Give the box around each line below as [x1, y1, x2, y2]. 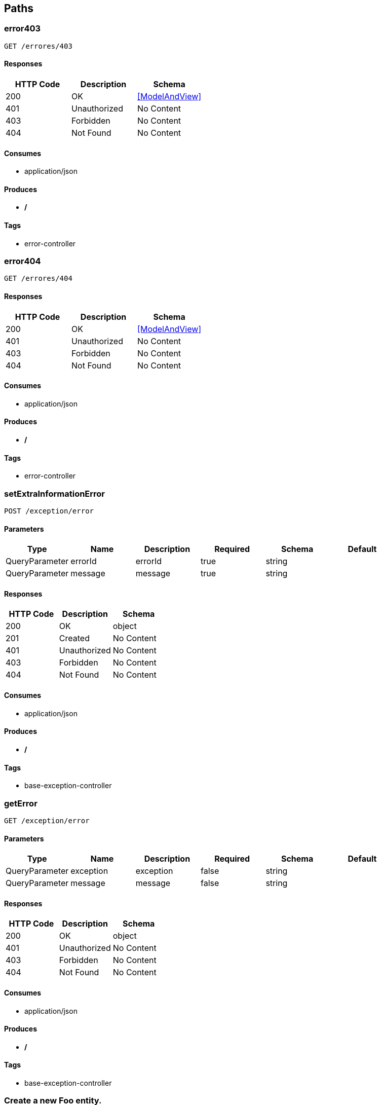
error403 [4, 23, 41, 34]
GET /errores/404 [4, 274, 72, 283]
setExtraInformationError [4, 488, 105, 499]
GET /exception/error [4, 816, 90, 825]
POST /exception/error [4, 507, 94, 515]
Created [59, 633, 90, 644]
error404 [4, 256, 41, 267]
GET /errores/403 [4, 42, 72, 50]
